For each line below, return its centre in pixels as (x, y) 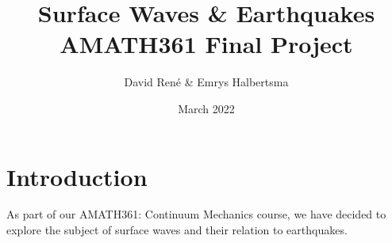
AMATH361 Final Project (206, 44)
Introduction (77, 176)
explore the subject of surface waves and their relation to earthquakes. (177, 230)
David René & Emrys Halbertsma (206, 82)
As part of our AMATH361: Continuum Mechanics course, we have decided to (196, 214)
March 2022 (206, 108)
